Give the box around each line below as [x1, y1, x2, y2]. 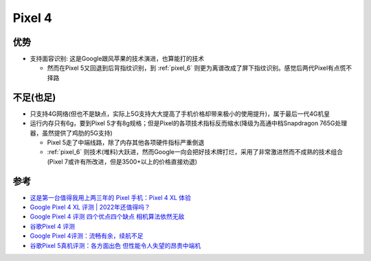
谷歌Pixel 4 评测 [30, 222, 76, 230]
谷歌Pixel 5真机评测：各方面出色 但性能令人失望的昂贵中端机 [30, 241, 201, 249]
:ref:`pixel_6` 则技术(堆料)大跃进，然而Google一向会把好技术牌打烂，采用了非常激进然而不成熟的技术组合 [47, 148, 344, 156]
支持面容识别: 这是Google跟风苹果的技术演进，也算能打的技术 [30, 55, 205, 63]
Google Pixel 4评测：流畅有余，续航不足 [30, 232, 144, 240]
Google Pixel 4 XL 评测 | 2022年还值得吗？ [30, 203, 150, 211]
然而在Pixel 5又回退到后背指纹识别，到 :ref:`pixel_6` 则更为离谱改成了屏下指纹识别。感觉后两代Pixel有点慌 [47, 64, 346, 72]
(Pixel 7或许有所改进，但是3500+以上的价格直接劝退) [47, 158, 198, 166]
